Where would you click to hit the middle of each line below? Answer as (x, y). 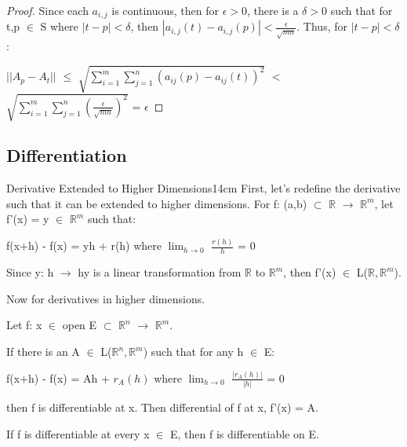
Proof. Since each (47, 10)
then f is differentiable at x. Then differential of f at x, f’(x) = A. (163, 407)
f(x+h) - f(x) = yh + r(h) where (84, 245)
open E (80, 325)
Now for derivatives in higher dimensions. (106, 298)
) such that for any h (193, 351)
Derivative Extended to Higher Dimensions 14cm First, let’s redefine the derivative (203, 188)
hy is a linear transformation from (160, 272)
